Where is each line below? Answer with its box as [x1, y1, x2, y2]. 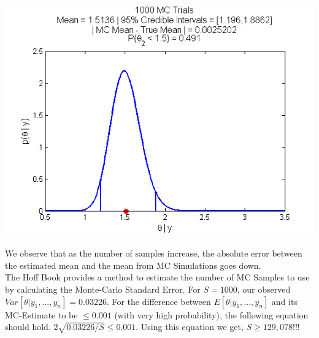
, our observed [237, 282, 291, 295]
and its [271, 295, 298, 307]
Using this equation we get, [140, 320, 244, 333]
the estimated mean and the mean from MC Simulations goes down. [5, 258, 261, 271]
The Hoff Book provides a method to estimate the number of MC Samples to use [5, 271, 310, 284]
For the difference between [112, 295, 211, 307]
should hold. [5, 320, 51, 333]
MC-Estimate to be [5, 308, 78, 321]
